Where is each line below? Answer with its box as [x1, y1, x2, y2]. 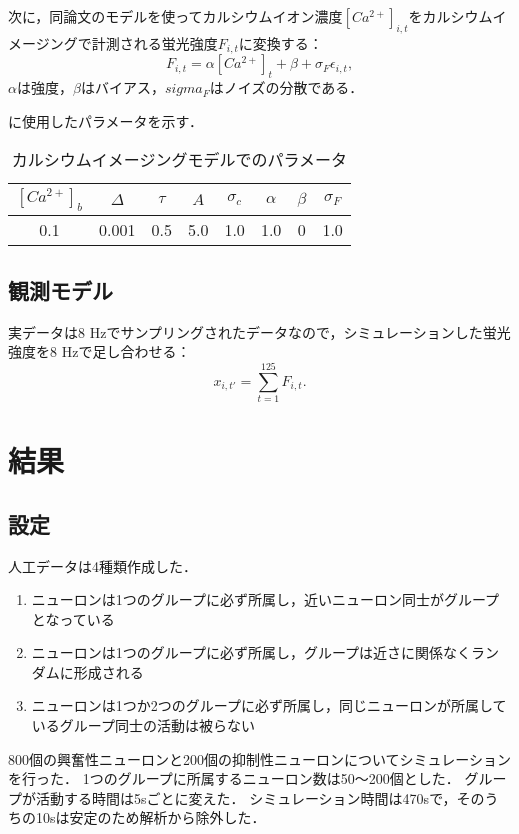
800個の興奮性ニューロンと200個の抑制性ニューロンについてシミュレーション [8, 748, 512, 769]
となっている [31, 608, 115, 629]
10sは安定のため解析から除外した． [35, 807, 266, 828]
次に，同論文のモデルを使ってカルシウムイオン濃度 [8, 6, 343, 26]
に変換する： [238, 32, 323, 53]
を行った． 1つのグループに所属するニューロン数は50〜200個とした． [8, 768, 460, 789]
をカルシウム [408, 6, 493, 26]
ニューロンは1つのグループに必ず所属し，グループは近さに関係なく [31, 642, 472, 663]
